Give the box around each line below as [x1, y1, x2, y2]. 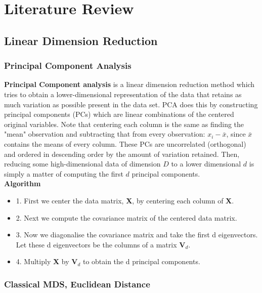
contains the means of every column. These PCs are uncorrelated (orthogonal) [4, 138, 246, 149]
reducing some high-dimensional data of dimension [4, 158, 161, 169]
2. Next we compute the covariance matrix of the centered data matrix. [16, 212, 237, 223]
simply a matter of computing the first [4, 168, 123, 179]
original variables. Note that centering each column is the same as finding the [4, 118, 244, 129]
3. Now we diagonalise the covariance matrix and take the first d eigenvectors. [16, 229, 258, 240]
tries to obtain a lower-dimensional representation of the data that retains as [4, 89, 242, 99]
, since [226, 129, 246, 139]
